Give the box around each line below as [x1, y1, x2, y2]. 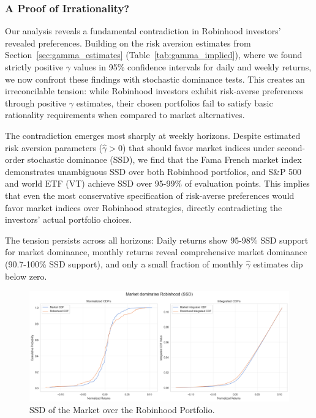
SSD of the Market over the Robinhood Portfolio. [29, 403, 215, 416]
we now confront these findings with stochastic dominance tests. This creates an [5, 72, 305, 85]
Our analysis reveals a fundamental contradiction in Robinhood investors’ [5, 24, 281, 37]
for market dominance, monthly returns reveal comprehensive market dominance [5, 245, 307, 258]
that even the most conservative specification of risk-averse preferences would [5, 188, 295, 201]
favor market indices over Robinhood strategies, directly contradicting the [5, 201, 282, 214]
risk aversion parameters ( [5, 141, 103, 154]
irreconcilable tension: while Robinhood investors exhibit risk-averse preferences [5, 84, 304, 97]
